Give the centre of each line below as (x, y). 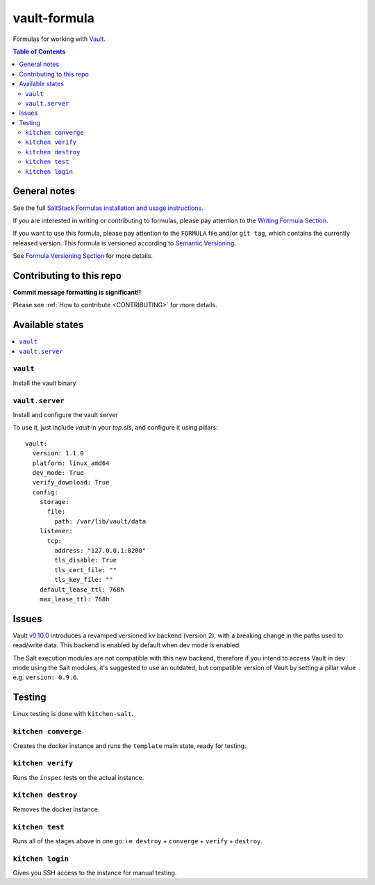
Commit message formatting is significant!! (77, 292)
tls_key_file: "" (84, 580)
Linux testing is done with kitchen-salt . (73, 714)
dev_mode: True (58, 472)
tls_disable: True (86, 560)
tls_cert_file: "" (86, 570)
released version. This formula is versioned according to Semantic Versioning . (124, 243)
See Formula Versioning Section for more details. (83, 256)
